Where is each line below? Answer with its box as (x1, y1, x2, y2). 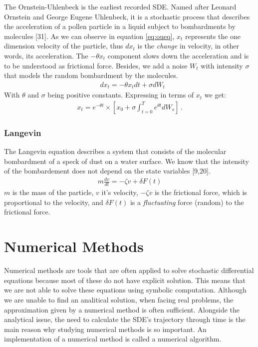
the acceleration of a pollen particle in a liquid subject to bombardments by (4, 21, 236, 31)
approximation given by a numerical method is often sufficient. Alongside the (4, 304, 240, 314)
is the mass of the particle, (12, 187, 94, 197)
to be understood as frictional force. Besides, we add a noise (4, 60, 188, 70)
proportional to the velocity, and (4, 196, 103, 207)
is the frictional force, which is (154, 187, 247, 197)
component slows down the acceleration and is (107, 50, 249, 60)
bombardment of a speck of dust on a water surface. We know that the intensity (4, 155, 249, 166)
